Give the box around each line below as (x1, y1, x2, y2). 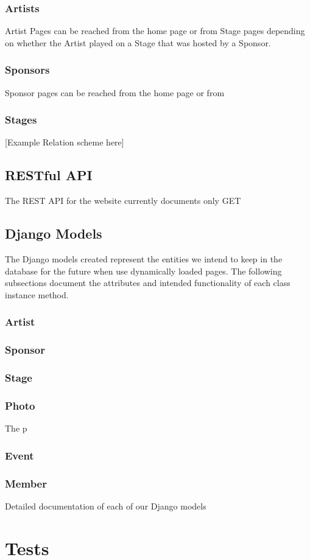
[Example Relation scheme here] (5, 136, 124, 149)
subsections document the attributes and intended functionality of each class (5, 276, 291, 289)
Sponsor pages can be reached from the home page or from (5, 86, 225, 99)
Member (5, 475, 47, 491)
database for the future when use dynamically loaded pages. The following (5, 264, 282, 277)
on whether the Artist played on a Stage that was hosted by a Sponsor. (5, 36, 271, 49)
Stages (5, 112, 37, 127)
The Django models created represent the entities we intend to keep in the (5, 253, 283, 265)
